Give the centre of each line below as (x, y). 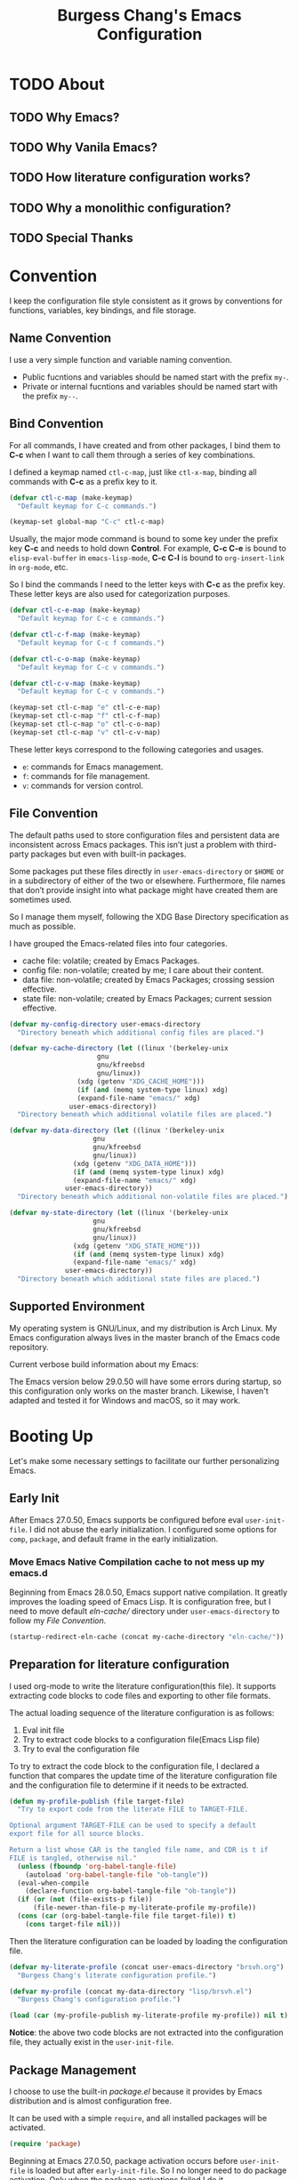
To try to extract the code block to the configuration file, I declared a (134, 1766)
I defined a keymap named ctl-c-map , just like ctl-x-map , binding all (133, 471)
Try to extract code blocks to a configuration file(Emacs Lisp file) (141, 1739)
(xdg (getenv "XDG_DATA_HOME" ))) (135, 1163)
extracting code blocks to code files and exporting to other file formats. (140, 1695)
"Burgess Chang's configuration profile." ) (99, 1999)
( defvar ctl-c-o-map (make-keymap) (75, 659)
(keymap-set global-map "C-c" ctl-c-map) (87, 522)
